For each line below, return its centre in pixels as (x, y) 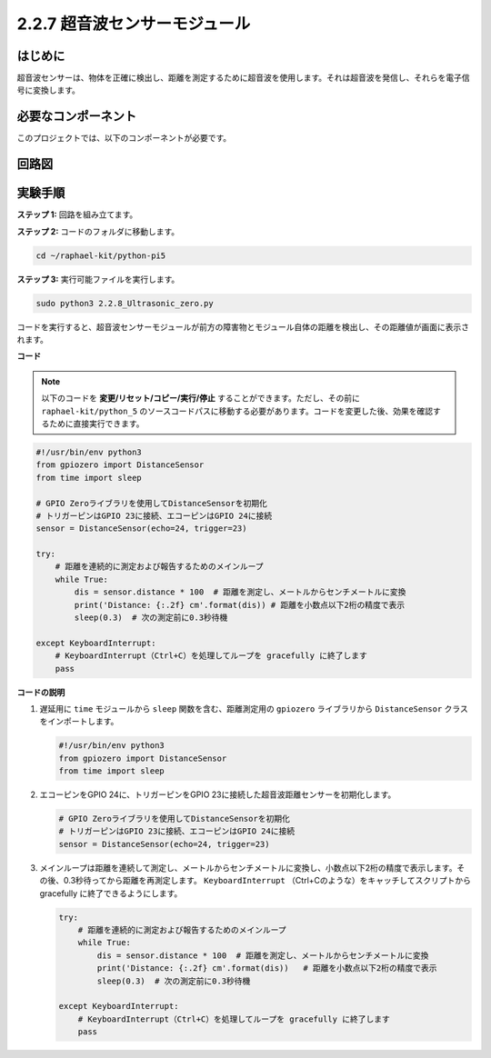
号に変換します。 (49, 90)
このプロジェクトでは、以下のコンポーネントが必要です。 (124, 138)
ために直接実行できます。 (96, 424)
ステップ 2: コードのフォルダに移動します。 (98, 231)
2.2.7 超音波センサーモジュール (134, 24)
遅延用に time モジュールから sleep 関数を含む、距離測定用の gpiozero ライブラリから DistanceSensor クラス (254, 708)
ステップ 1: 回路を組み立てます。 (77, 215)
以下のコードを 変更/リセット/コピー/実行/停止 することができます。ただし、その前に (201, 398)
